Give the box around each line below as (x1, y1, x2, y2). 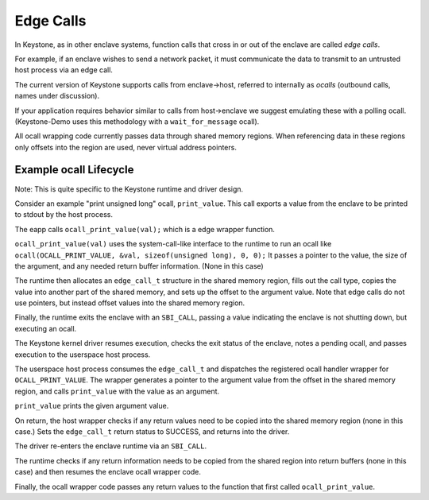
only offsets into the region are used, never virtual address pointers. (14, 142, 238, 152)
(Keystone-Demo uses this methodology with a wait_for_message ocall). (14, 116, 260, 126)
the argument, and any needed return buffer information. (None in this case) (14, 261, 264, 270)
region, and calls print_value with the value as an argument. (14, 386, 220, 396)
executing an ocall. (14, 324, 77, 333)
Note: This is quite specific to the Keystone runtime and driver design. (14, 184, 244, 194)
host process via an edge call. (14, 65, 113, 75)
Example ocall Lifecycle (14, 163, 134, 176)
